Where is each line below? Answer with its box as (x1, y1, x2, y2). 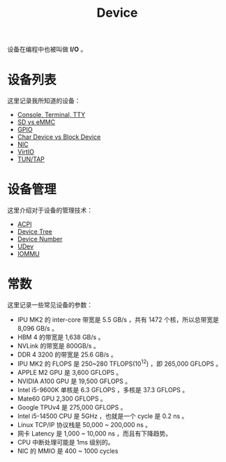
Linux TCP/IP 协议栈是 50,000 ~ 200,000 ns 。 (17, 420, 152, 429)
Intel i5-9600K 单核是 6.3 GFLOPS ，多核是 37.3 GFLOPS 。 (17, 385, 189, 394)
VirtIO (17, 148, 35, 156)
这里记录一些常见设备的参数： (7, 301, 93, 308)
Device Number (17, 235, 63, 244)
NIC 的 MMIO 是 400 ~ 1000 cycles (17, 447, 119, 455)
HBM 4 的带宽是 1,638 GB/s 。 (17, 333, 105, 341)
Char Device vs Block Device (17, 133, 101, 141)
